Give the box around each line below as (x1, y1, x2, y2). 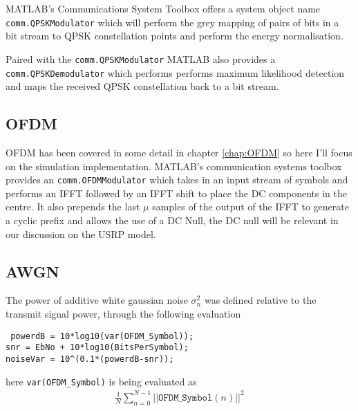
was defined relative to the (204, 293, 317, 307)
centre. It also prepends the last (6, 199, 140, 214)
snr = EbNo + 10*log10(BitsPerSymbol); (6, 342, 189, 353)
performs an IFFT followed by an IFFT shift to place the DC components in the (6, 185, 347, 200)
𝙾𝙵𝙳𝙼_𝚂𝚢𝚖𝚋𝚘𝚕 (158, 392, 213, 403)
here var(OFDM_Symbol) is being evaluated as (6, 374, 197, 388)
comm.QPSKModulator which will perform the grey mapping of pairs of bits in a (6, 15, 339, 29)
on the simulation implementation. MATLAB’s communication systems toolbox (6, 158, 342, 173)
